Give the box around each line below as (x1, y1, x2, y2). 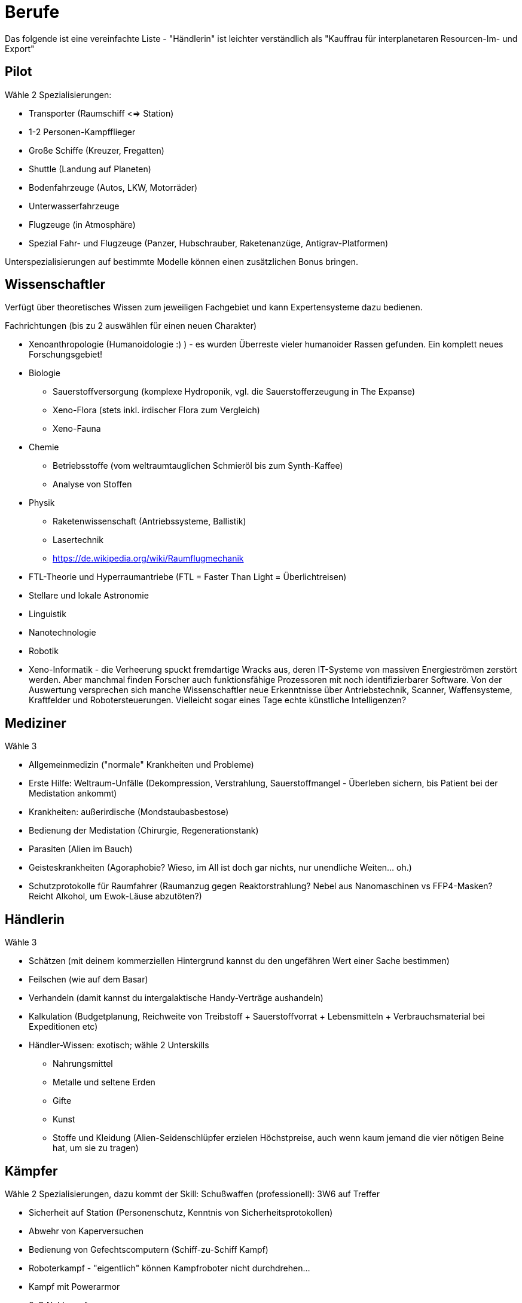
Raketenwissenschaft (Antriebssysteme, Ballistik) (53, 516, 246, 527)
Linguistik (29, 609, 66, 620)
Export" (5, 43, 35, 54)
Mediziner (5, 715, 66, 731)
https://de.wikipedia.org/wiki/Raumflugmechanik (53, 553, 244, 564)
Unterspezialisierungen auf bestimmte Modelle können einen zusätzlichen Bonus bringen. (5, 256, 359, 267)
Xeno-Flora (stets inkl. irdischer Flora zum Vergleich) (53, 405, 260, 416)
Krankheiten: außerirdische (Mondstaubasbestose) (29, 807, 229, 817)
